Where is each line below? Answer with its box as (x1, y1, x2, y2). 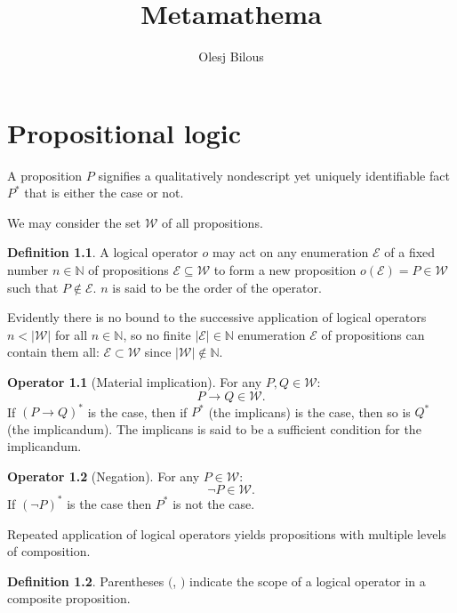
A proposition (7, 165, 83, 184)
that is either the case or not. (24, 183, 184, 202)
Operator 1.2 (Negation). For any (7, 466, 200, 485)
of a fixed (384, 243, 436, 262)
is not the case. (172, 494, 255, 512)
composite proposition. (7, 589, 131, 608)
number (7, 261, 49, 279)
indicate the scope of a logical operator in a (189, 571, 426, 590)
